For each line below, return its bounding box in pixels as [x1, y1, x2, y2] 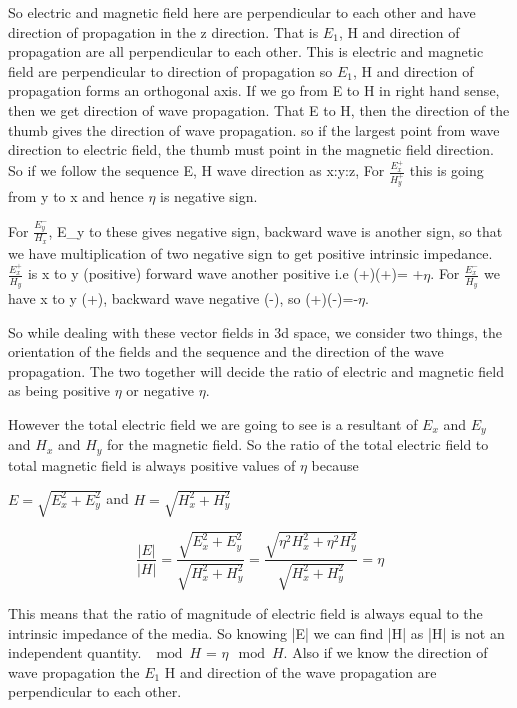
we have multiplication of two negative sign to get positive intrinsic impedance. [8, 242, 493, 263]
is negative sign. [160, 186, 258, 207]
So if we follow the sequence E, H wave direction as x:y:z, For [8, 160, 385, 181]
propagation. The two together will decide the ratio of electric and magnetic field [8, 360, 504, 381]
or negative [126, 380, 195, 401]
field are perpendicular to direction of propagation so [8, 60, 333, 81]
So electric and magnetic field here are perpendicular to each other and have [8, 2, 476, 22]
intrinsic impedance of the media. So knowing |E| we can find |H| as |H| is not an [8, 622, 505, 643]
